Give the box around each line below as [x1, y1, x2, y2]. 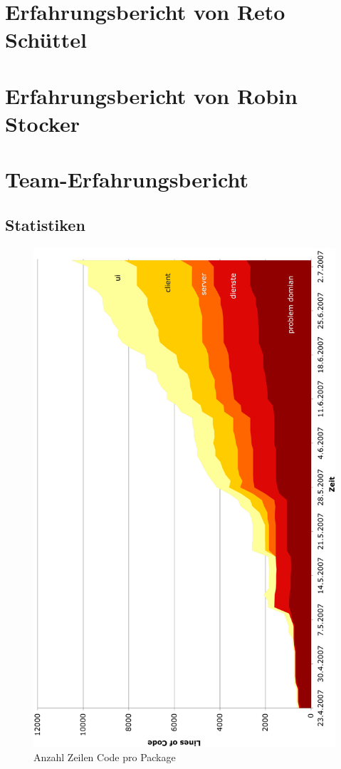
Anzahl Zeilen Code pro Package [33, 749, 176, 764]
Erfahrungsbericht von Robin [5, 81, 298, 110]
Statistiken [5, 213, 85, 235]
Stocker [5, 108, 80, 138]
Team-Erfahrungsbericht [5, 165, 249, 194]
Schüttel [5, 25, 87, 54]
